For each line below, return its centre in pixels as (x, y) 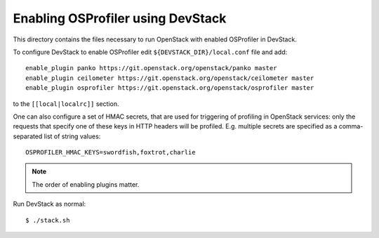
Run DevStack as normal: (49, 204)
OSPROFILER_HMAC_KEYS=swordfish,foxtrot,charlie (111, 152)
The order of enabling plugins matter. (86, 184)
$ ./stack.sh (48, 220)
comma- (351, 126)
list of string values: (72, 136)
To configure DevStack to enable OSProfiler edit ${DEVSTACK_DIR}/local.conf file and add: (150, 52)
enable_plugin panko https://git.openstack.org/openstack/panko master (151, 68)
